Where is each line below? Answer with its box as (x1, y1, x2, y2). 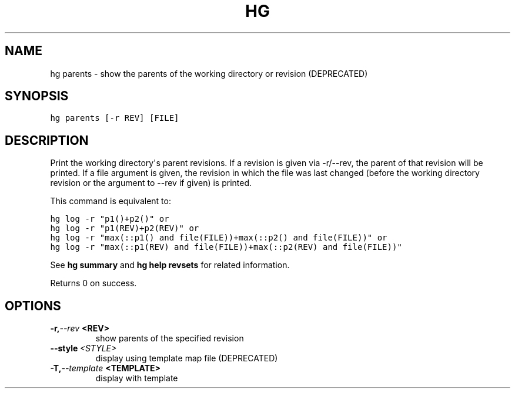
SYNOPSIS (5, 89, 69, 104)
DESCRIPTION (5, 133, 89, 148)
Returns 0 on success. (50, 278, 137, 289)
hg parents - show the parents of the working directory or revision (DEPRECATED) (50, 68, 368, 79)
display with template (95, 373, 178, 384)
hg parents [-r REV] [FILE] (50, 113, 179, 123)
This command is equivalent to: (50, 196, 171, 206)
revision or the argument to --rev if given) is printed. (50, 178, 252, 188)
